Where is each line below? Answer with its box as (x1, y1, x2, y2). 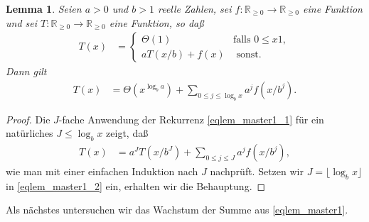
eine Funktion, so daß (109, 15, 204, 30)
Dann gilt (6, 64, 47, 79)
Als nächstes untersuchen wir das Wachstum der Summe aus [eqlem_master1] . (6, 202, 348, 217)
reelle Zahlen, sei (157, 1, 232, 16)
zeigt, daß (106, 126, 149, 140)
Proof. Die (6, 111, 50, 126)
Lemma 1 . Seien (6, 1, 82, 16)
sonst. (236, 49, 262, 60)
